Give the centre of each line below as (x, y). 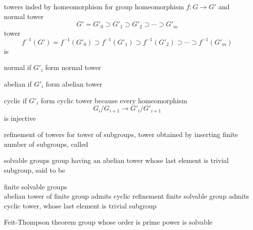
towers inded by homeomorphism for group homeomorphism (94, 6)
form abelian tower (74, 83)
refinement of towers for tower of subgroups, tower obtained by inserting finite (121, 134)
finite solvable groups (35, 186)
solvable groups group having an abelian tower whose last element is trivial (116, 160)
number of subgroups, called (46, 144)
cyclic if (15, 100)
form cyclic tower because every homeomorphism (114, 100)
